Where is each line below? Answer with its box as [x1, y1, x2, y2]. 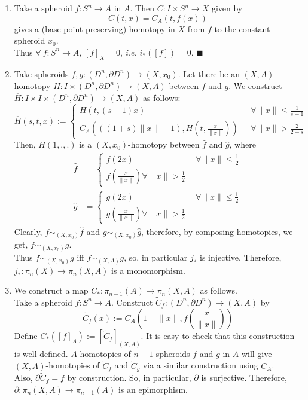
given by [211, 2, 243, 14]
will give [241, 347, 272, 359]
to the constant [214, 22, 270, 35]
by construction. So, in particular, [67, 371, 191, 384]
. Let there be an [178, 67, 240, 80]
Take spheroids [14, 67, 69, 80]
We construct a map [14, 284, 89, 297]
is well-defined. [14, 347, 68, 359]
